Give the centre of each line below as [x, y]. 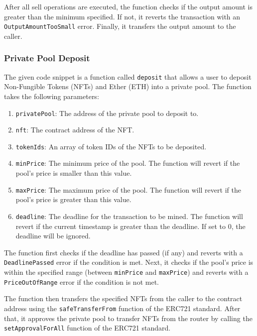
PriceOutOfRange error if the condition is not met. [81, 281]
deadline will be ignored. [53, 236]
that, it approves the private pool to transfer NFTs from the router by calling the [128, 318]
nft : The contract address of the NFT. [75, 130]
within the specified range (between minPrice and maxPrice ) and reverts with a [126, 272]
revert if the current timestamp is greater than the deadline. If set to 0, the [130, 226]
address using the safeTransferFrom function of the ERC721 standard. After [122, 308]
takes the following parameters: [52, 96]
